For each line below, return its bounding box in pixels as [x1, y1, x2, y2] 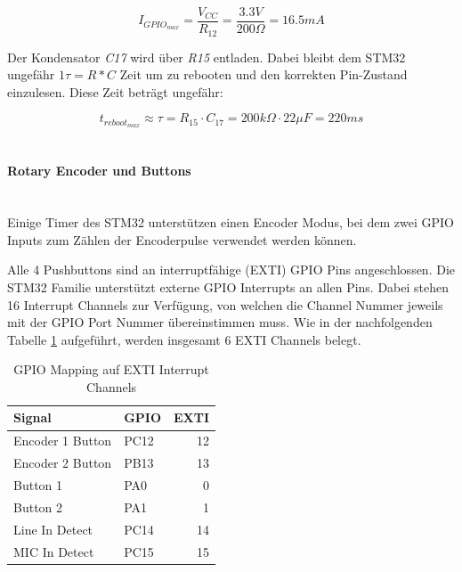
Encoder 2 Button [13, 454, 112, 472]
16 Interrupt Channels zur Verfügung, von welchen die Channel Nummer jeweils [7, 295, 443, 314]
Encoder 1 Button [13, 431, 112, 450]
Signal [13, 408, 52, 427]
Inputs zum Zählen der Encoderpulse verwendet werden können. [7, 230, 357, 249]
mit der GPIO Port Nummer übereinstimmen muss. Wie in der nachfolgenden [7, 313, 433, 331]
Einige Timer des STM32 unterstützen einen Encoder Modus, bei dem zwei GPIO [7, 213, 454, 232]
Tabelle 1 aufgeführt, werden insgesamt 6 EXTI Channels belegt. [7, 330, 361, 348]
